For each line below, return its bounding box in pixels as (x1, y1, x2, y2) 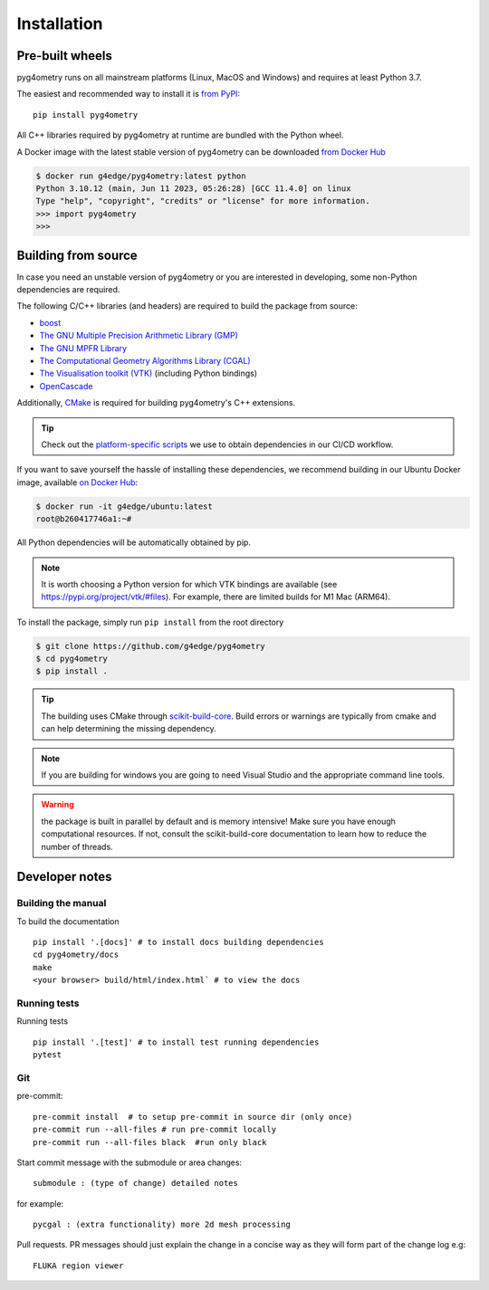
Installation (16, 14, 103, 33)
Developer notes (16, 869, 112, 884)
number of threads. (41, 841, 113, 852)
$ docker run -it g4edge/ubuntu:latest (35, 501, 213, 511)
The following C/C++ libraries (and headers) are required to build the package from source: (16, 301, 358, 311)
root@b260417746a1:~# (35, 514, 132, 524)
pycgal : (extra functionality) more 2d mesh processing (33, 1219, 292, 1230)
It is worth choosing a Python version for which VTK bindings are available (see (41, 578, 338, 589)
